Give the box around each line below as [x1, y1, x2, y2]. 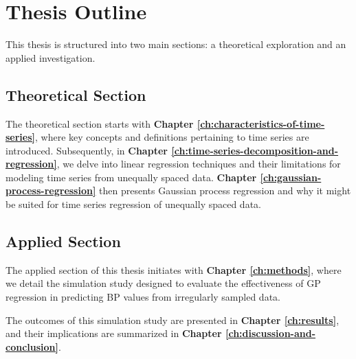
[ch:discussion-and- [225, 326, 316, 340]
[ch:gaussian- [260, 170, 322, 184]
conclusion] [5, 339, 58, 354]
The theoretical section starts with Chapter [5, 116, 194, 130]
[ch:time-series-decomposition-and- [171, 143, 339, 157]
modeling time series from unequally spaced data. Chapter [5, 170, 257, 184]
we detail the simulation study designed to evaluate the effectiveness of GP [5, 276, 321, 290]
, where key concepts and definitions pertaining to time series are [35, 130, 309, 144]
